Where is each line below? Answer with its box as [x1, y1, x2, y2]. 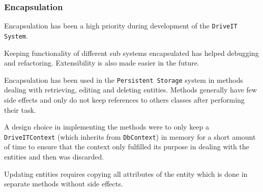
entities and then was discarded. [4, 151, 104, 162]
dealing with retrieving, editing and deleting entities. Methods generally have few [4, 84, 257, 95]
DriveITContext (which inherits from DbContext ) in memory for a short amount [4, 131, 256, 142]
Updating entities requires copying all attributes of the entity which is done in [4, 168, 248, 179]
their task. [4, 104, 36, 115]
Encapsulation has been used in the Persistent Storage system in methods [4, 74, 243, 85]
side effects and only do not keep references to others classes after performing [4, 94, 245, 105]
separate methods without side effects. [4, 178, 123, 189]
